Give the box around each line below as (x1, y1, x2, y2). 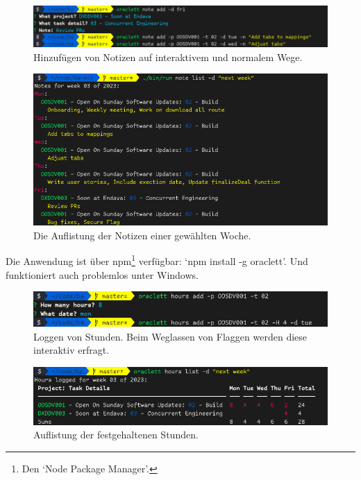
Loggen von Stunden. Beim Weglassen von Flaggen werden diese (33, 329, 308, 343)
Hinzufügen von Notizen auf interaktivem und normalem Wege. (33, 49, 303, 64)
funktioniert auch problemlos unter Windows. (6, 267, 199, 282)
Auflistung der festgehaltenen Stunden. (33, 427, 199, 442)
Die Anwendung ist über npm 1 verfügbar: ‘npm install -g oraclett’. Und (6, 252, 308, 268)
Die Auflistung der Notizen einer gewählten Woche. (33, 228, 251, 242)
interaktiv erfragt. (33, 343, 110, 357)
